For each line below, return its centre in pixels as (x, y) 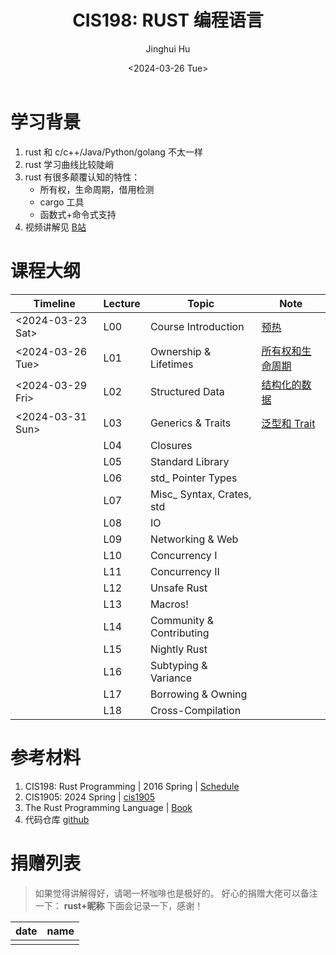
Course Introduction (197, 326)
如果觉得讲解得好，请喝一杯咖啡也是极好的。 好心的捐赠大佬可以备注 (176, 893)
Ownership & (180, 351)
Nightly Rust (178, 649)
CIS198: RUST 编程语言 (168, 20)
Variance (171, 678)
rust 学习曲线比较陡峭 (69, 164)
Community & (182, 620)
